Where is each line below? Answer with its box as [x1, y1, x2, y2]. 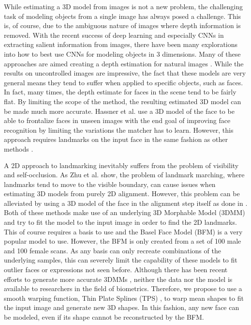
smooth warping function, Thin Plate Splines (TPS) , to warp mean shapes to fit [4, 293, 244, 303]
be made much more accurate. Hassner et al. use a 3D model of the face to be [4, 106, 235, 116]
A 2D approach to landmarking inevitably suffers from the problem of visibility [4, 160, 239, 170]
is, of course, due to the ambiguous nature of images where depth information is [4, 20, 241, 31]
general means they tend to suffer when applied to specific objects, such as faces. [4, 77, 243, 87]
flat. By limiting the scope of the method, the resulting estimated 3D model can [4, 96, 241, 106]
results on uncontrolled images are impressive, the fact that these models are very [4, 68, 246, 78]
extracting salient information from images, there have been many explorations [4, 39, 238, 49]
